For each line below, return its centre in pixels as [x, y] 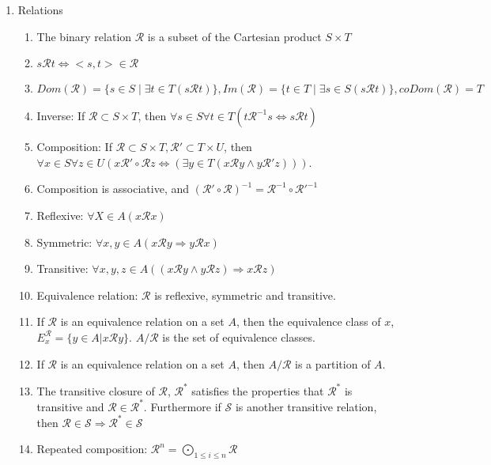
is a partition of [333, 363]
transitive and [70, 406]
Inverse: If [61, 116]
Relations [40, 9]
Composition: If [74, 147]
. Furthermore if [182, 406]
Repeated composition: [92, 449]
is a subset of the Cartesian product [234, 36]
